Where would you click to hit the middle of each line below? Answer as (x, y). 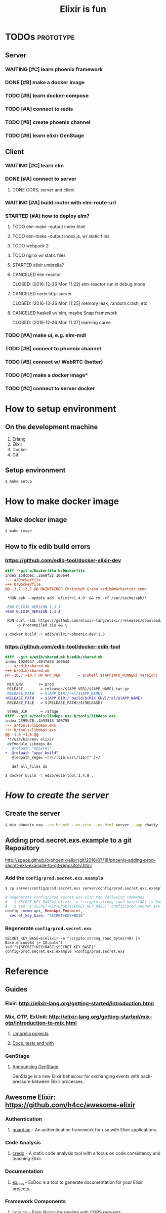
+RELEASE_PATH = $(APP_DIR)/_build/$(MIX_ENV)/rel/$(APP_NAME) (74, 698)
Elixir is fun (83, 9)
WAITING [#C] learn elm (35, 166)
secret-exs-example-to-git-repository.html (49, 865)
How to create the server (57, 795)
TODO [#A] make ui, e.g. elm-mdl (46, 335)
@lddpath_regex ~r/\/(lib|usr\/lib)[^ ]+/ (56, 758)
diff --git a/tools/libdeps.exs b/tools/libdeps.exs (61, 716)
